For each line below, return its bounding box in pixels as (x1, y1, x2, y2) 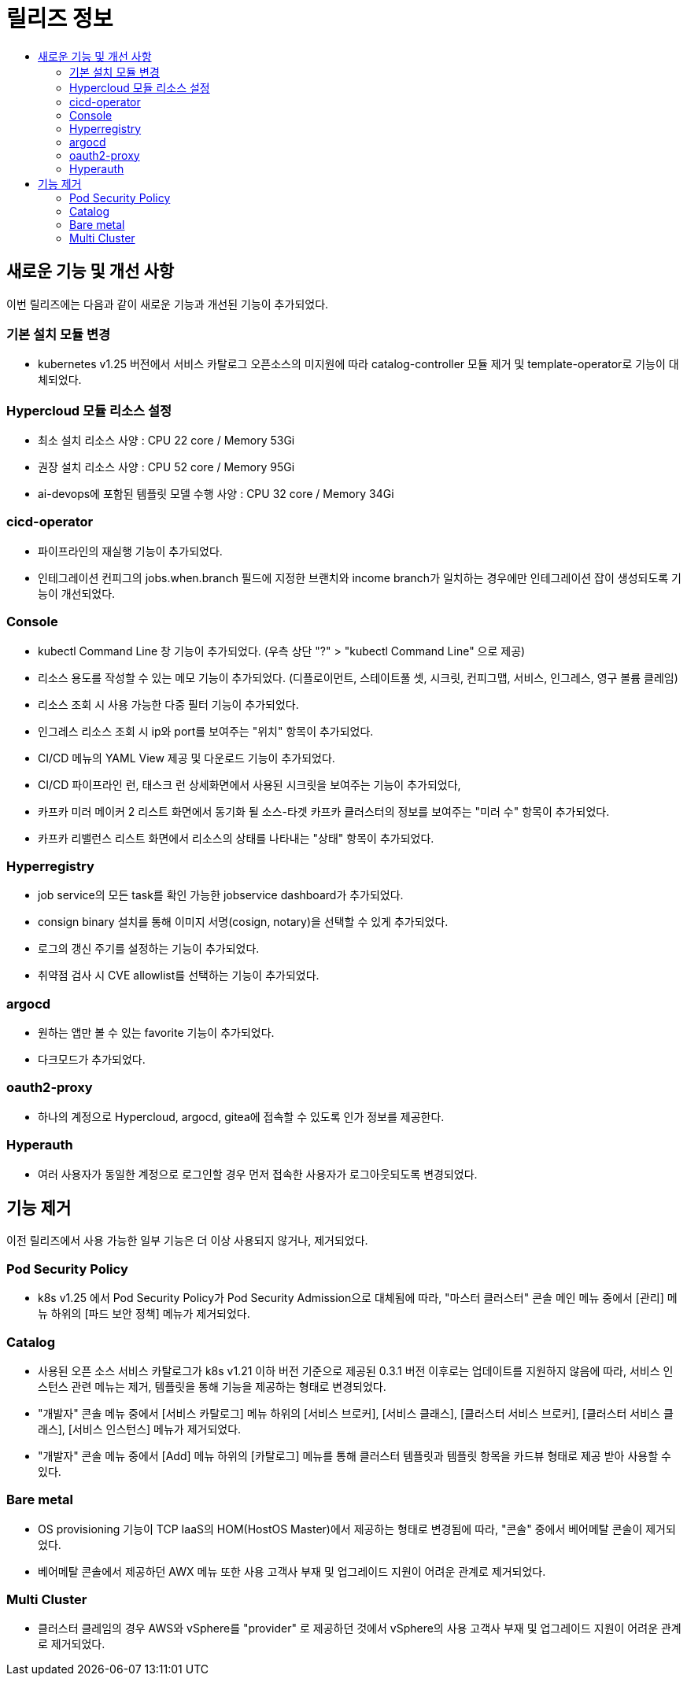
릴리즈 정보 (6, 6, 113, 32)
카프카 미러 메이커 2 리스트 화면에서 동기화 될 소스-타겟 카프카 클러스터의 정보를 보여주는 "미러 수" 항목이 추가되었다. (38, 804, 610, 818)
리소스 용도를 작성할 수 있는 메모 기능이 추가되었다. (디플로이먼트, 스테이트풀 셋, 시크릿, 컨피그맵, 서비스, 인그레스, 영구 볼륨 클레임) (38, 670, 678, 684)
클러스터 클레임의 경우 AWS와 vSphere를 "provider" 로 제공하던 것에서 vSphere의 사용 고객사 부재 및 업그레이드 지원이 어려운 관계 (38, 1621, 681, 1636)
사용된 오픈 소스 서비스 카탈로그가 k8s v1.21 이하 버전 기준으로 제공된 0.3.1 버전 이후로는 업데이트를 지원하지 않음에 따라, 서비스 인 (38, 1363, 674, 1378)
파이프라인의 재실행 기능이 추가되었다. (38, 544, 223, 558)
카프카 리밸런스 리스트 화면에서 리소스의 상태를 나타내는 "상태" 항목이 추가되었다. (38, 831, 434, 845)
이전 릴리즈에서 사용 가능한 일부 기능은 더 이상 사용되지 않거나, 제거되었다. (6, 1234, 368, 1248)
